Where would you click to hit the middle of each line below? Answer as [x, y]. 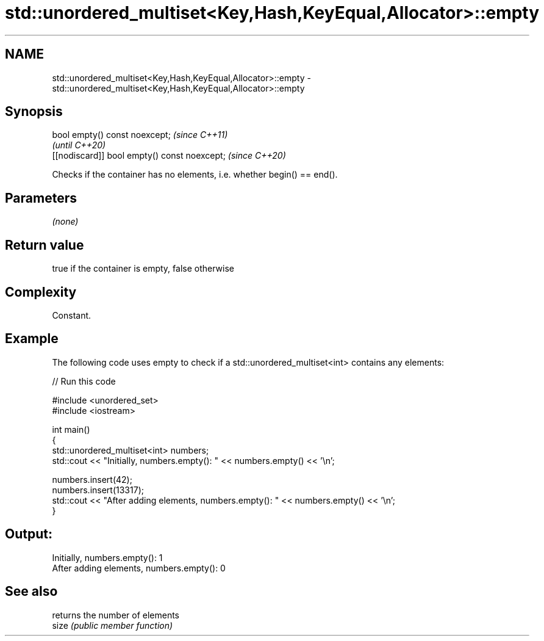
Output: [29, 534]
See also [31, 592]
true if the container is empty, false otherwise [143, 269]
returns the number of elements [116, 615]
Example [32, 339]
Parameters [41, 198]
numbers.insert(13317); [98, 490]
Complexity [41, 292]
